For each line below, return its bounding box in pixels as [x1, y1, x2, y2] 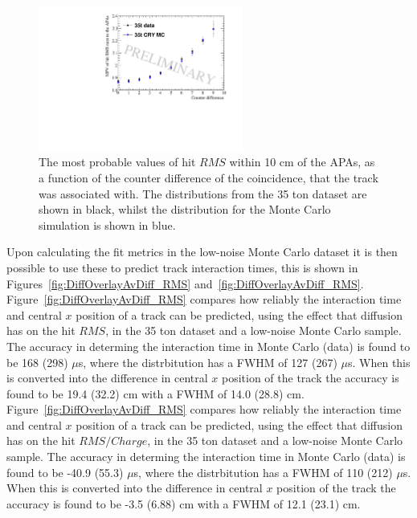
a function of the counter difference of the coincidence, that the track [39, 169, 378, 186]
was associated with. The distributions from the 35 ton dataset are [39, 185, 367, 202]
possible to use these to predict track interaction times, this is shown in [6, 259, 358, 275]
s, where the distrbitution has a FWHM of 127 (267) [78, 353, 337, 370]
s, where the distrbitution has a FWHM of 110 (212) [133, 463, 393, 480]
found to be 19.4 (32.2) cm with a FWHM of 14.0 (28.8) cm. [6, 385, 305, 402]
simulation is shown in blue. [39, 216, 176, 233]
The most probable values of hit [39, 153, 196, 170]
